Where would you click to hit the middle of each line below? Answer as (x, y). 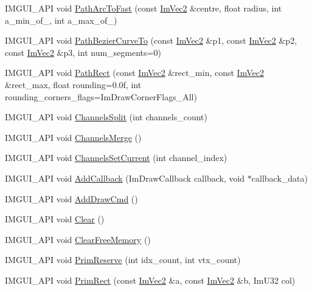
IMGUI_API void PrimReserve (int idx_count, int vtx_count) (123, 260)
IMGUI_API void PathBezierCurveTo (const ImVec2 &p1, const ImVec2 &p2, (151, 40)
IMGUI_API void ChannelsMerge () (73, 137)
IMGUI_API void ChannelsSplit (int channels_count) (106, 117)
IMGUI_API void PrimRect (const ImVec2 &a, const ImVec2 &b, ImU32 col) (150, 280)
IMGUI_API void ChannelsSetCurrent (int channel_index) (116, 158)
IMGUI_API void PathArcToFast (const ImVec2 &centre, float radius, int (144, 8)
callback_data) (279, 178)
